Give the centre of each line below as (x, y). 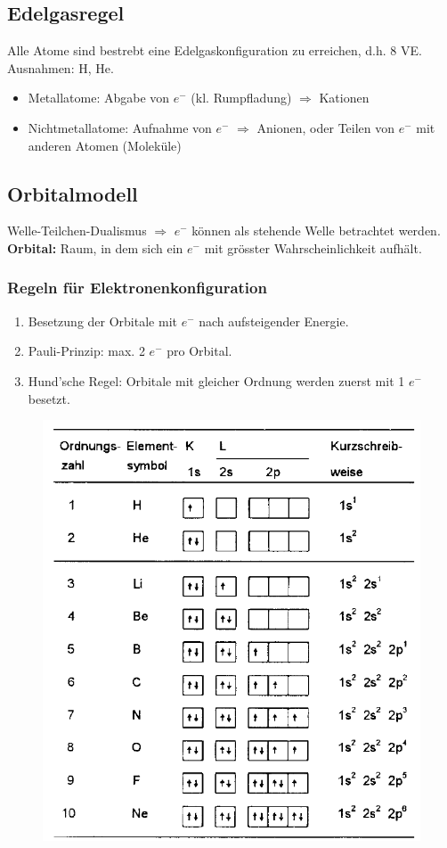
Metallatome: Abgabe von (99, 98)
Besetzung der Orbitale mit (102, 321)
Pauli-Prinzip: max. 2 (86, 351)
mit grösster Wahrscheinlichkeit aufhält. (313, 247)
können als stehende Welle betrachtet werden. (316, 231)
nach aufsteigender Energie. (274, 321)
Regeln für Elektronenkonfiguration (137, 288)
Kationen (344, 98)
